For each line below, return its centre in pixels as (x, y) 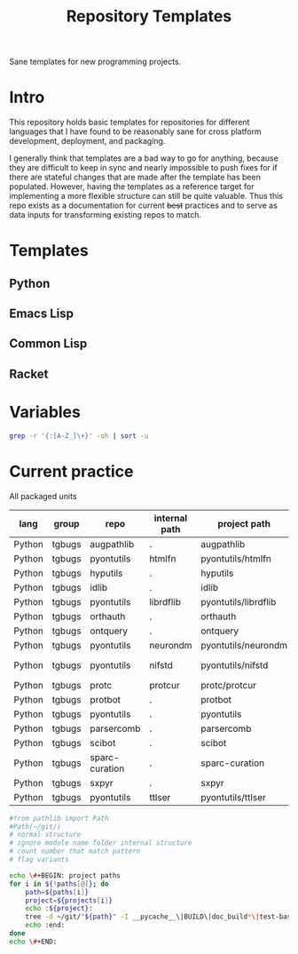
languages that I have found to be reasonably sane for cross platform (135, 131)
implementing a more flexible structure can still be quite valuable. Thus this (146, 196)
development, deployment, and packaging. (87, 141)
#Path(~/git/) (35, 827)
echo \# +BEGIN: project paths (65, 875)
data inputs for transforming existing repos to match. (106, 215)
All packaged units (43, 496)
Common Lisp (48, 344)
